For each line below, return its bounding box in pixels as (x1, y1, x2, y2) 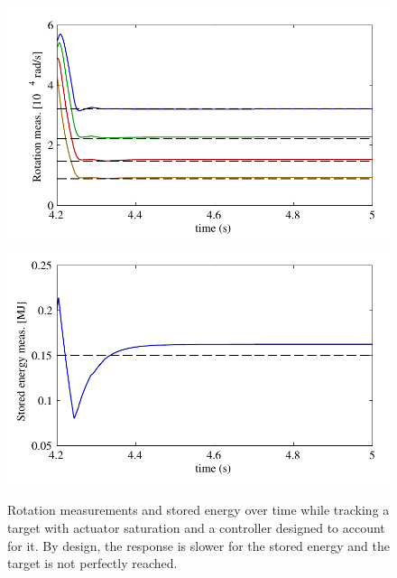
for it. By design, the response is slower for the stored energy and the (7, 536, 390, 555)
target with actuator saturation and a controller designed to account (7, 517, 385, 536)
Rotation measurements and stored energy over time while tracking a (7, 500, 390, 519)
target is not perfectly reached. (7, 554, 178, 573)
